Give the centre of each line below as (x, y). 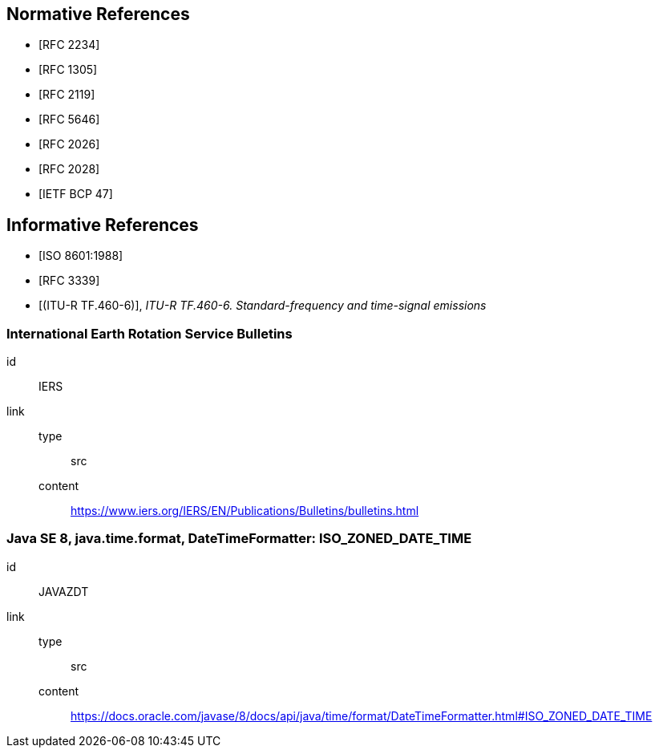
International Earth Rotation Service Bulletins (150, 333)
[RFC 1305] (68, 70)
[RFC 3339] (69, 281)
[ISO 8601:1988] (81, 256)
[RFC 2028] (69, 169)
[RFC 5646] (69, 120)
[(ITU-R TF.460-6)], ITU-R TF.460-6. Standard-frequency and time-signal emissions (263, 306)
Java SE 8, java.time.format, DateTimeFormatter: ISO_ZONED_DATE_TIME (239, 539)
